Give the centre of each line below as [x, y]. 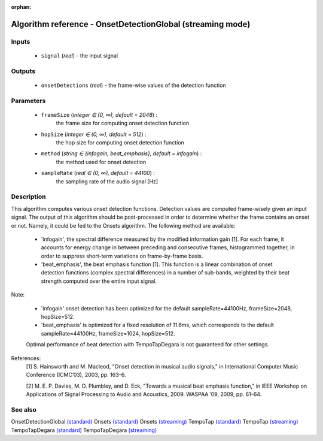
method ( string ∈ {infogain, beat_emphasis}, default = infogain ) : [121, 153]
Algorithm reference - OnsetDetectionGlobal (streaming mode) [131, 24]
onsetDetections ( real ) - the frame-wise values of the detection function [134, 85]
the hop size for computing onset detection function [120, 143]
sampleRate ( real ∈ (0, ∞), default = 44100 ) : [98, 173]
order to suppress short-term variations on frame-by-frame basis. [122, 256]
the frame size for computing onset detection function [123, 123]
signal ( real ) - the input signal [80, 55]
